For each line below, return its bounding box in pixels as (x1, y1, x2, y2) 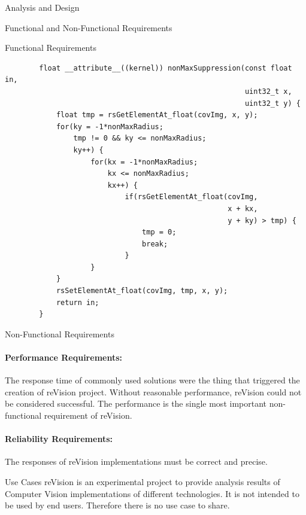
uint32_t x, (244, 87, 292, 96)
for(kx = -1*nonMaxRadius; (90, 157, 198, 166)
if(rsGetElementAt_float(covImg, (125, 193, 258, 202)
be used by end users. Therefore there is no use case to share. (5, 499, 230, 511)
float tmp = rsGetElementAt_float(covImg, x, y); (56, 111, 258, 120)
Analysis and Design (5, 1, 80, 13)
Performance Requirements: (5, 351, 122, 364)
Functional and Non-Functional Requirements (5, 21, 172, 33)
